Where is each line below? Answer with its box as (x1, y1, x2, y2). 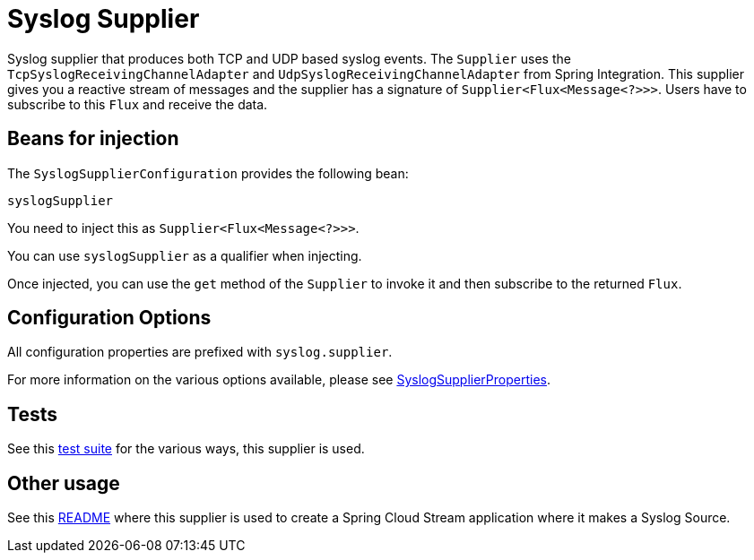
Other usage (7, 471, 120, 495)
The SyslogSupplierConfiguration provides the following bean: (7, 165, 409, 181)
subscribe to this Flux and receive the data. (7, 96, 268, 112)
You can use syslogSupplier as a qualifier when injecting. (7, 247, 362, 263)
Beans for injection (7, 127, 179, 151)
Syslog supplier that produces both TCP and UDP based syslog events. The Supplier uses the (7, 50, 571, 66)
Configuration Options (7, 306, 212, 330)
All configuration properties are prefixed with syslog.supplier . (7, 344, 393, 360)
